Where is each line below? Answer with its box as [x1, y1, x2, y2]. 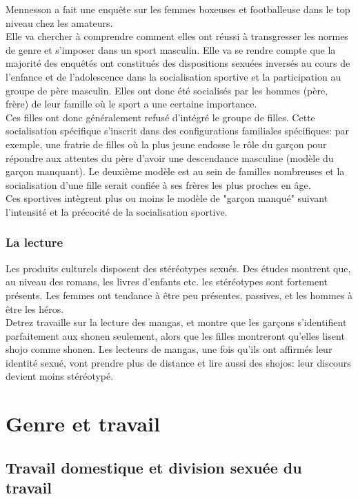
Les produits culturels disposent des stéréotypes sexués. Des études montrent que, [6, 261, 351, 275]
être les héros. [6, 301, 64, 316]
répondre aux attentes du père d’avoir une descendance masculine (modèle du [6, 150, 334, 165]
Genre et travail [6, 409, 160, 438]
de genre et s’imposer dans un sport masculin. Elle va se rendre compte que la [6, 42, 336, 57]
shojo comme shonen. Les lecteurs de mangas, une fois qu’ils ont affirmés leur [6, 342, 332, 356]
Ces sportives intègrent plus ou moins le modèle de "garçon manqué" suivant [6, 191, 328, 205]
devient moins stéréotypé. [6, 369, 114, 383]
